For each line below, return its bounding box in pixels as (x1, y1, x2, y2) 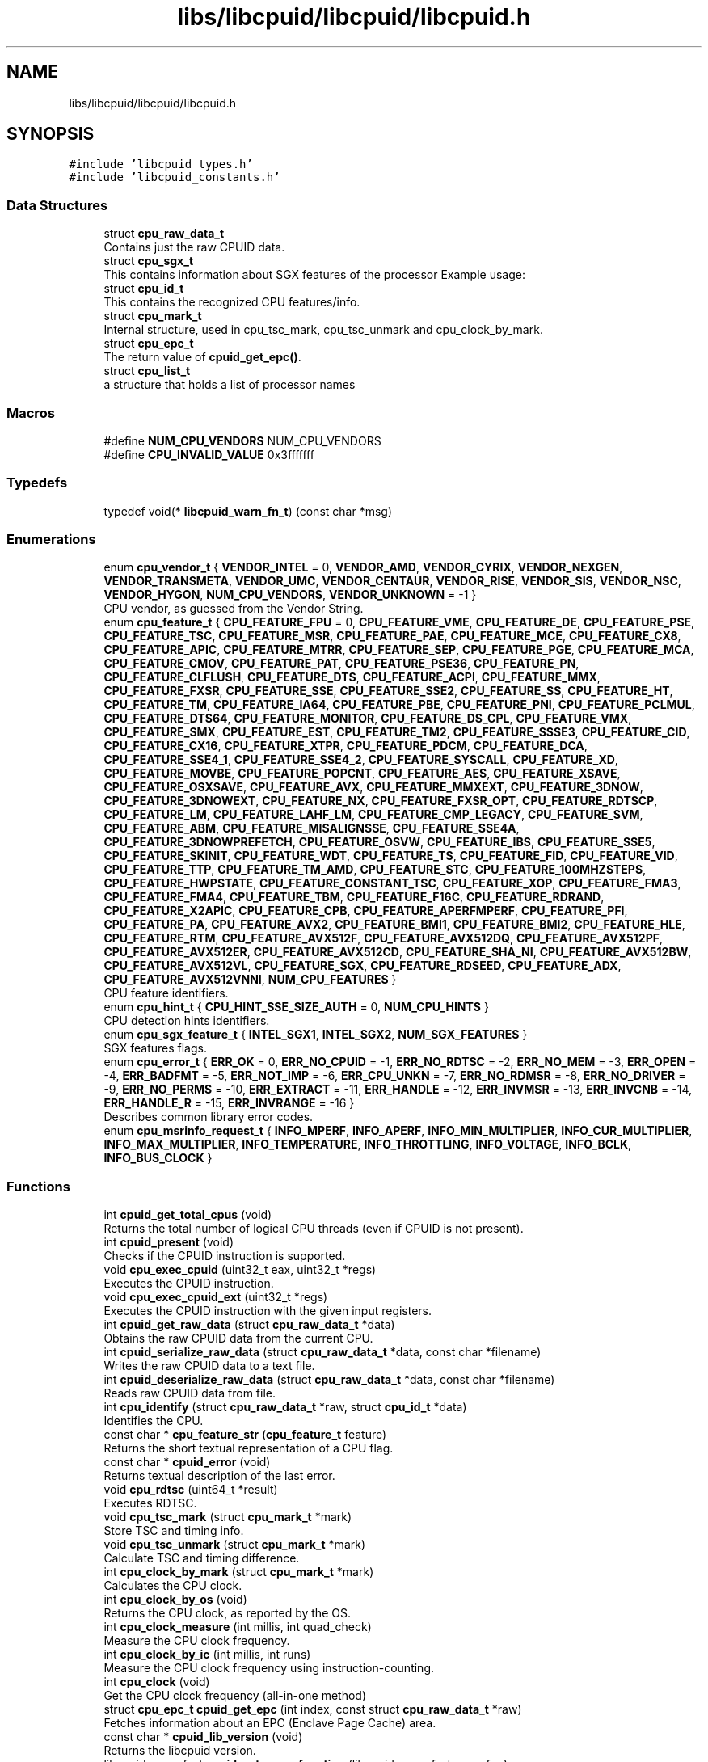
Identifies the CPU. (103, 1414, 204, 1428)
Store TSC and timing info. (103, 1524, 244, 1538)
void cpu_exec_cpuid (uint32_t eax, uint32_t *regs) (103, 1262, 377, 1277)
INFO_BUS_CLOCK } (103, 1151, 213, 1166)
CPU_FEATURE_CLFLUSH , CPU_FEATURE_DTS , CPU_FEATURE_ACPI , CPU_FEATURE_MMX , (103, 670, 601, 685)
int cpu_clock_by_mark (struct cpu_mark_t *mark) (103, 1565, 374, 1579)
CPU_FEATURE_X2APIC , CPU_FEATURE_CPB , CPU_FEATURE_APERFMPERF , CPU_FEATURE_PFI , (103, 904, 628, 918)
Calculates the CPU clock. (103, 1579, 242, 1593)
